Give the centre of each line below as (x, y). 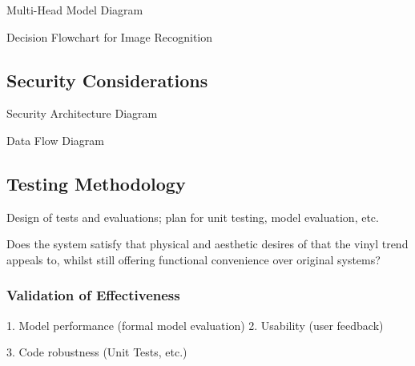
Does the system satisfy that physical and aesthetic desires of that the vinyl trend (207, 244)
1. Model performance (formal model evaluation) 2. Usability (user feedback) (195, 325)
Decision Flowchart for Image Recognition (109, 36)
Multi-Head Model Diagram (75, 10)
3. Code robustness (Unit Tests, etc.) (97, 352)
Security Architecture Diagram (82, 113)
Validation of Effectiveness (93, 295)
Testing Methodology (96, 183)
